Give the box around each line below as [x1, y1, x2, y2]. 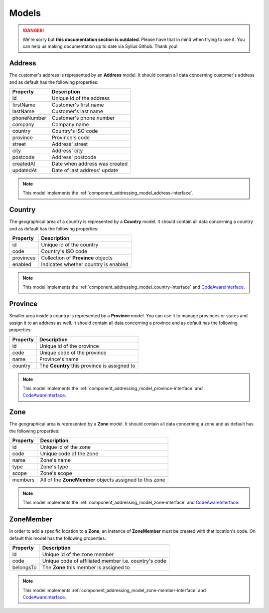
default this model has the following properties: [9, 535, 107, 541]
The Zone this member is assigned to [42, 564, 130, 571]
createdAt [12, 160, 36, 167]
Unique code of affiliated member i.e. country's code [42, 558, 166, 565]
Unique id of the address [51, 95, 110, 102]
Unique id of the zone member [42, 551, 114, 558]
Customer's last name [51, 108, 103, 115]
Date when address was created [51, 160, 128, 167]
